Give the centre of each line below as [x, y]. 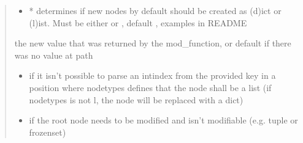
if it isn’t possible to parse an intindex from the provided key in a [152, 75]
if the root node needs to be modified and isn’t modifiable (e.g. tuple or [163, 120]
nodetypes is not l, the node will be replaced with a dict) [136, 99]
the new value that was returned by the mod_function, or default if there [153, 43]
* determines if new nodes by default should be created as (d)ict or [155, 10]
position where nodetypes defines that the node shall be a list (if [150, 87]
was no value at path [54, 55]
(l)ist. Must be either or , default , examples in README [138, 22]
